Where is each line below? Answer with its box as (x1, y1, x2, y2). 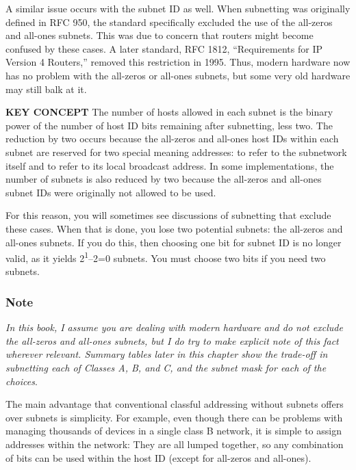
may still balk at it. (5, 81, 87, 96)
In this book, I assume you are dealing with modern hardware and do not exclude (5, 320, 343, 335)
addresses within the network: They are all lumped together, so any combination (5, 436, 344, 451)
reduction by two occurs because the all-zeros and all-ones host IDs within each (5, 131, 339, 146)
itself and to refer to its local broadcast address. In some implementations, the (5, 158, 334, 172)
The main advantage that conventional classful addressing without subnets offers (5, 397, 344, 411)
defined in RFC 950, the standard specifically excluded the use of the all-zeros (5, 14, 333, 29)
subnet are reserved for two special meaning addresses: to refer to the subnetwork (5, 144, 347, 159)
